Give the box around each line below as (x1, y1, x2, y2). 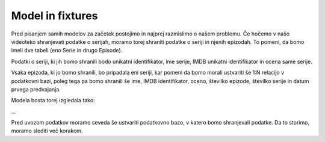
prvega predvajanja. (11, 85, 61, 93)
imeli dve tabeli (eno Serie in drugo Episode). (11, 47, 123, 54)
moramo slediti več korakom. (11, 127, 83, 135)
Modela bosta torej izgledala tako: (11, 97, 96, 104)
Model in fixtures (11, 9, 98, 22)
